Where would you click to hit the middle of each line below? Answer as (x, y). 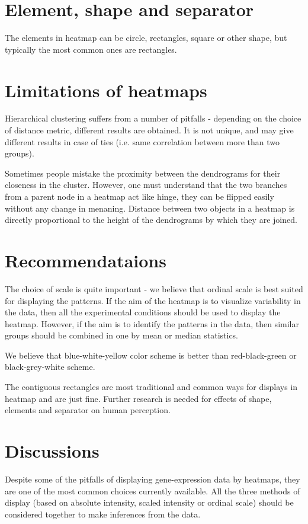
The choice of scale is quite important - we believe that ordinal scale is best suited (154, 288)
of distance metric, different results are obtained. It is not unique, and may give (149, 130)
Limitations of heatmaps (106, 90)
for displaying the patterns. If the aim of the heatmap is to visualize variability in (153, 300)
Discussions (52, 451)
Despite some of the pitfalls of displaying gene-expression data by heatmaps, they (153, 479)
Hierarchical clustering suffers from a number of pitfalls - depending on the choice (153, 118)
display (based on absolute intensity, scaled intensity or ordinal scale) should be (149, 502)
